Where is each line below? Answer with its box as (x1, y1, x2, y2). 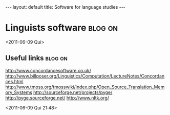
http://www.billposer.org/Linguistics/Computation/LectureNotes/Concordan (5, 73, 165, 79)
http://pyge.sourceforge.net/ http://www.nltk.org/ (5, 94, 109, 101)
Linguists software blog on (5, 22, 118, 34)
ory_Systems (5, 89, 32, 95)
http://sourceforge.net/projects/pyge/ (33, 89, 113, 95)
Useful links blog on (5, 54, 68, 63)
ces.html (5, 78, 24, 84)
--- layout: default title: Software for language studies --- (5, 4, 125, 10)
